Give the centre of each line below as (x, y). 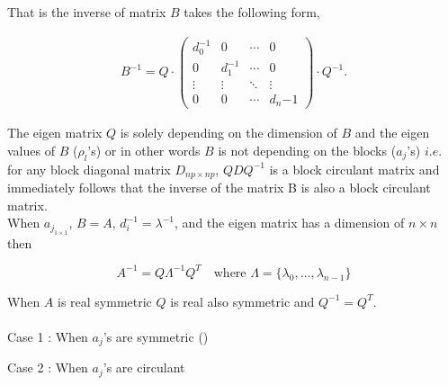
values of (31, 150)
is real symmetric (105, 301)
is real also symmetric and (242, 301)
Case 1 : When (48, 336)
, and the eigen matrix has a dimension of (290, 223)
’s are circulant (144, 367)
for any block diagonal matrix (89, 169)
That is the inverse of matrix (87, 12)
